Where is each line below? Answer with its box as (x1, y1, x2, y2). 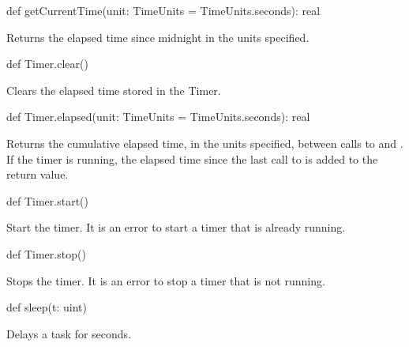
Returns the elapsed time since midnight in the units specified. (6, 28, 310, 45)
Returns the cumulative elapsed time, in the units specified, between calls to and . (6, 134, 403, 151)
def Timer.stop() (6, 245, 86, 262)
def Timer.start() (6, 192, 88, 209)
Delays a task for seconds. (6, 325, 132, 341)
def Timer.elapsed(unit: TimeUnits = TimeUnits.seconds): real (6, 108, 310, 125)
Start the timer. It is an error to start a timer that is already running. (6, 219, 346, 236)
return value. (6, 166, 69, 183)
